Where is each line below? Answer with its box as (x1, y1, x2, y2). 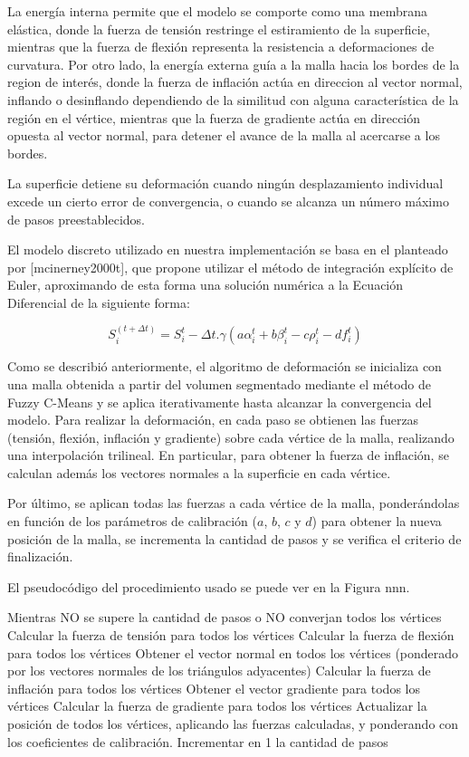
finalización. (7, 547, 73, 566)
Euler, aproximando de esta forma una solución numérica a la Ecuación (7, 275, 404, 294)
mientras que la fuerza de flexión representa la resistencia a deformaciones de (7, 37, 435, 56)
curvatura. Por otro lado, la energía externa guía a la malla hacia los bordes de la (7, 54, 460, 73)
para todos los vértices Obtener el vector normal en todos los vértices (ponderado (7, 643, 459, 662)
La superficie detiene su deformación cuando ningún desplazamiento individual (7, 174, 444, 193)
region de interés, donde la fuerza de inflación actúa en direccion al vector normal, (7, 72, 463, 91)
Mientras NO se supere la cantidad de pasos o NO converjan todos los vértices (7, 608, 442, 627)
